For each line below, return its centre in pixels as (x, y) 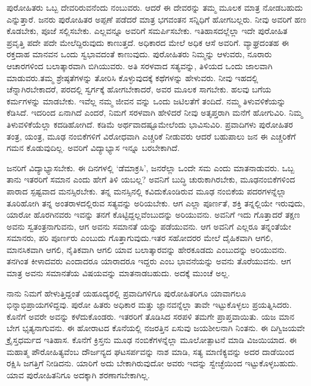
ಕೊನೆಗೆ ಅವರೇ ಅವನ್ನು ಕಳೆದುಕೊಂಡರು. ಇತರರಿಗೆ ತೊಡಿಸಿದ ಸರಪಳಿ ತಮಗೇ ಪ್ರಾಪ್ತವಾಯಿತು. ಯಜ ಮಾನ (150, 316)
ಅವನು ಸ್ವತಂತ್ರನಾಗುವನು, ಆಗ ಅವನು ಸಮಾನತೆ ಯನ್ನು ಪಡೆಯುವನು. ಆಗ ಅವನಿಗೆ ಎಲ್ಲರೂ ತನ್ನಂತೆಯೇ (149, 226)
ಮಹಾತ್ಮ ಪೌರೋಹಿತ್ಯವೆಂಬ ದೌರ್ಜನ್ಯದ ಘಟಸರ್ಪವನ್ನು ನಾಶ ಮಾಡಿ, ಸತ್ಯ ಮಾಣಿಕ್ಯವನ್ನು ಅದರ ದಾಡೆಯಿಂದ (150, 351)
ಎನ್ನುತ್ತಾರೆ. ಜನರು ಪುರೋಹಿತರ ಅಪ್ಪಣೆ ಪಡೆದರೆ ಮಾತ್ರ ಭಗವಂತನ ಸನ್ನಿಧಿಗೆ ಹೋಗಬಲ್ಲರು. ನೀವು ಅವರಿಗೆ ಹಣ (156, 19)
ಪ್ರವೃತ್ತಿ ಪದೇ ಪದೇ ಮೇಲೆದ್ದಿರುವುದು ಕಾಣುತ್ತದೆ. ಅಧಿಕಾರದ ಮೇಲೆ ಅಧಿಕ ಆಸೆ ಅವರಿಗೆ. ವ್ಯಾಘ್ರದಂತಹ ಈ (148, 42)
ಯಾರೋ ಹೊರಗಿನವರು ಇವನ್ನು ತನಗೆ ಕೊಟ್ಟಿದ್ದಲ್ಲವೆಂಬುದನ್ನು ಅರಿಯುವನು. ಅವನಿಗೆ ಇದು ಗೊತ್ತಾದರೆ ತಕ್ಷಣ (153, 214)
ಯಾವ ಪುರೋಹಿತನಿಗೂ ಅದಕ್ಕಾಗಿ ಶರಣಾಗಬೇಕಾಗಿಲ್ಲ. (78, 374)
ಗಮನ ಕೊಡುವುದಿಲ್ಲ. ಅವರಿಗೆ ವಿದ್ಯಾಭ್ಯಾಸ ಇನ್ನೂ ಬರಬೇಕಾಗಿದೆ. (93, 148)
